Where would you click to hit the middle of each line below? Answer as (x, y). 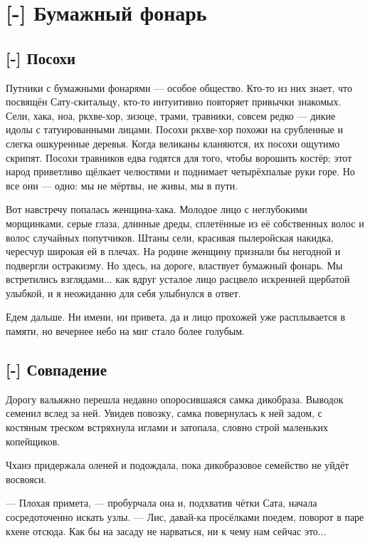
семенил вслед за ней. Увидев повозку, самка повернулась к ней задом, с (164, 413)
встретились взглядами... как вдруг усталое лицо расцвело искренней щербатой (178, 279)
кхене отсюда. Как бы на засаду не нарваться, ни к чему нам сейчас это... (166, 531)
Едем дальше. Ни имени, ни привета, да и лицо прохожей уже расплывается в (176, 317)
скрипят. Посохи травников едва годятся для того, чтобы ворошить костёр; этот (179, 157)
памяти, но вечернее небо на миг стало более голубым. (125, 331)
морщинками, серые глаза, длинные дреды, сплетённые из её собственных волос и (185, 223)
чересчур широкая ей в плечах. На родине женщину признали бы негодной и (173, 251)
